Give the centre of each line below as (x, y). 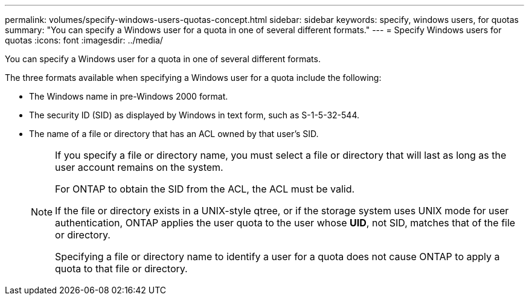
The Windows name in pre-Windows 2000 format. (129, 96)
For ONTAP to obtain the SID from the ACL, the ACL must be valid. (205, 189)
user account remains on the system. (139, 167)
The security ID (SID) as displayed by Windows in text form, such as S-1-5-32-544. (194, 115)
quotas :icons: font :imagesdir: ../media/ (84, 40)
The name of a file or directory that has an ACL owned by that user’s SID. (174, 134)
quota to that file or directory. (121, 269)
